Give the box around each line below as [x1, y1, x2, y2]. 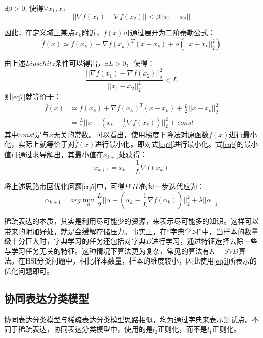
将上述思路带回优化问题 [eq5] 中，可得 [4, 181, 125, 192]
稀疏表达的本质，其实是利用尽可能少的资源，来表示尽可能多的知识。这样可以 [4, 216, 259, 226]
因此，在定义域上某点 [4, 27, 75, 37]
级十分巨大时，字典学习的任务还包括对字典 [4, 236, 146, 246]
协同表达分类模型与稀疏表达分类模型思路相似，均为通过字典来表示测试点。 [4, 314, 252, 324]
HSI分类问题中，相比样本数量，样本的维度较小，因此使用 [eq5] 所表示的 [25, 255, 257, 266]
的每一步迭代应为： [141, 181, 205, 192]
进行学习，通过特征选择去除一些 [151, 236, 258, 246]
